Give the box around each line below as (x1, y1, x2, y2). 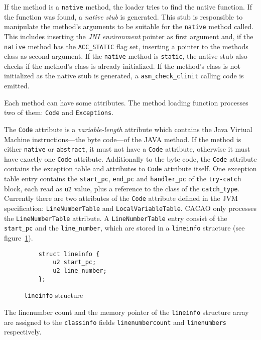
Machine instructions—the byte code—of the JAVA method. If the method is (4, 134, 241, 144)
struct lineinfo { (38, 250, 100, 258)
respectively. (4, 326, 42, 337)
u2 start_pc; (53, 259, 96, 266)
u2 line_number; (53, 267, 107, 274)
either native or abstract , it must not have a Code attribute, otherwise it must (4, 144, 250, 154)
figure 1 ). (4, 233, 33, 243)
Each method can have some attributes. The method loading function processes (4, 97, 248, 107)
